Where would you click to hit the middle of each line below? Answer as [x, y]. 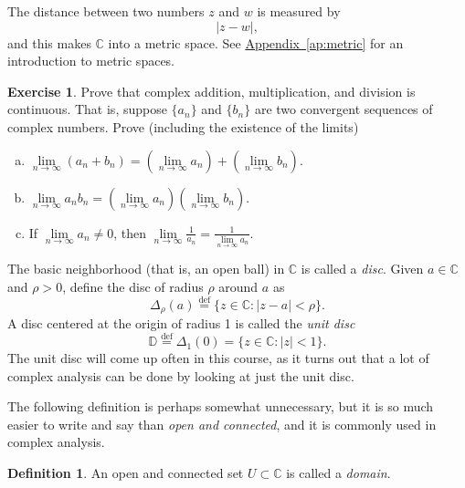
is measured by [299, 11]
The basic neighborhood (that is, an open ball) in [146, 269]
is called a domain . [338, 473]
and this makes [49, 42]
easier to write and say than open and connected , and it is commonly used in [222, 424]
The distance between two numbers [106, 11]
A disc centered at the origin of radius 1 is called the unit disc [181, 323]
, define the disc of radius [133, 287]
